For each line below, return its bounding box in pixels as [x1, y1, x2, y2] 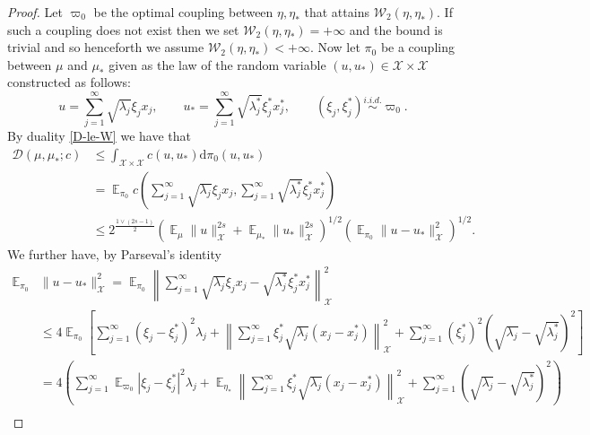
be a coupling [380, 38, 455, 57]
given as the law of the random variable [108, 55, 326, 74]
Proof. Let [7, 3, 63, 21]
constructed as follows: [7, 73, 131, 91]
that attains [304, 3, 369, 21]
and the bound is [349, 20, 443, 39]
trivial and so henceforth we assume [7, 38, 204, 57]
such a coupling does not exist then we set [7, 20, 239, 39]
